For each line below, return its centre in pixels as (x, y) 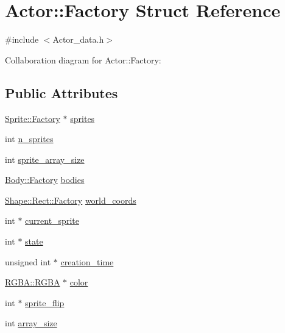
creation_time (87, 261)
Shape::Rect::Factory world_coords (71, 200)
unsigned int (28, 261)
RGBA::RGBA (33, 282)
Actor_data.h (78, 39)
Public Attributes (62, 92)
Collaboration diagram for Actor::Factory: (83, 59)
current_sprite (52, 220)
